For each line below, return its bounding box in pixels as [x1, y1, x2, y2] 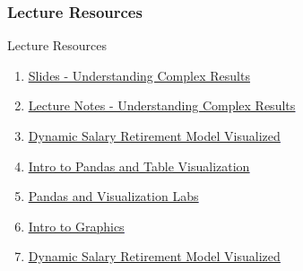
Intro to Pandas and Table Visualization [28, 156, 250, 175]
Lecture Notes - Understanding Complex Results [28, 96, 296, 115]
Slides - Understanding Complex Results [28, 66, 250, 84]
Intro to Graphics [28, 216, 125, 235]
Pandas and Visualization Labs [28, 187, 199, 205]
